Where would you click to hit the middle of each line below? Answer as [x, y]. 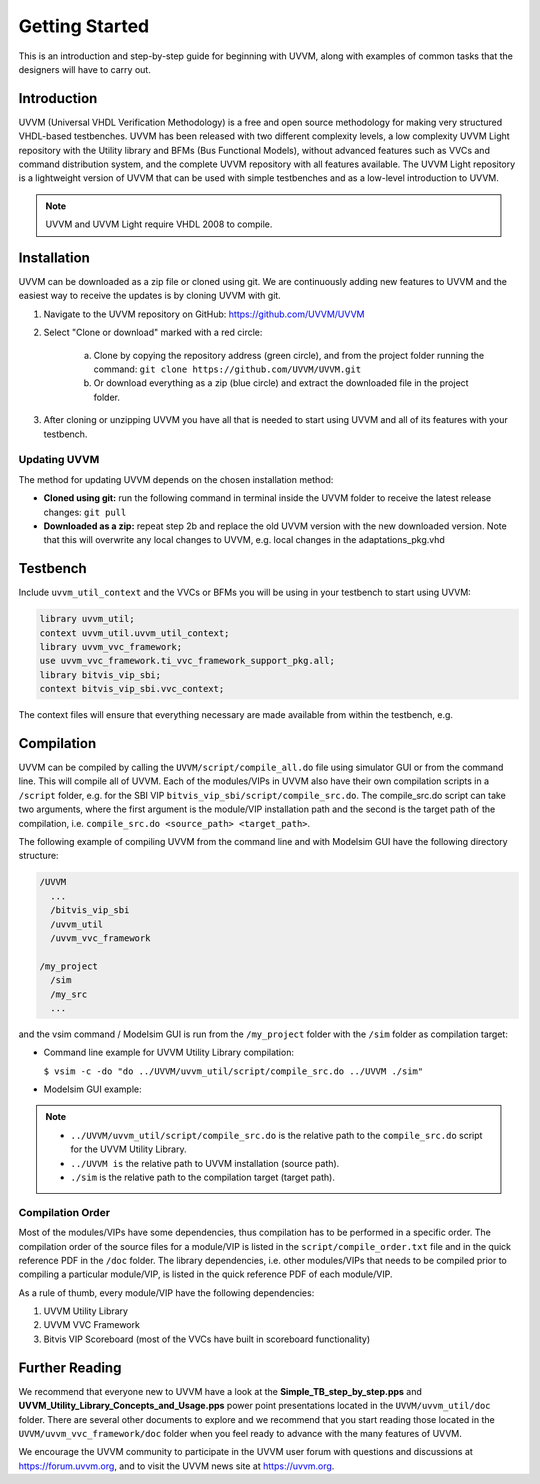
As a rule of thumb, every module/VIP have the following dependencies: [166, 1292]
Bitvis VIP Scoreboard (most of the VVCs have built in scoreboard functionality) [207, 1339]
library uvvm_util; [87, 619]
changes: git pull [85, 512]
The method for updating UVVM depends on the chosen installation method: [176, 479]
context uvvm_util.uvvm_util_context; [134, 633]
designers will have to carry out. [85, 69]
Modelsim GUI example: [92, 1089]
